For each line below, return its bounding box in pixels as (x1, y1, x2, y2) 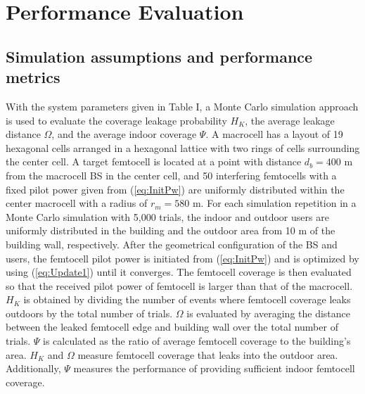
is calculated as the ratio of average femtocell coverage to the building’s (43, 333, 351, 348)
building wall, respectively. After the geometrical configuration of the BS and (6, 236, 338, 251)
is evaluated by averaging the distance (186, 305, 351, 320)
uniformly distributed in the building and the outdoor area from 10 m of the (6, 223, 335, 238)
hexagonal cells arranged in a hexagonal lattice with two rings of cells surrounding (6, 140, 360, 155)
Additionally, (6, 361, 61, 376)
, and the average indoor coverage (51, 127, 197, 141)
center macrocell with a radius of (6, 196, 148, 210)
